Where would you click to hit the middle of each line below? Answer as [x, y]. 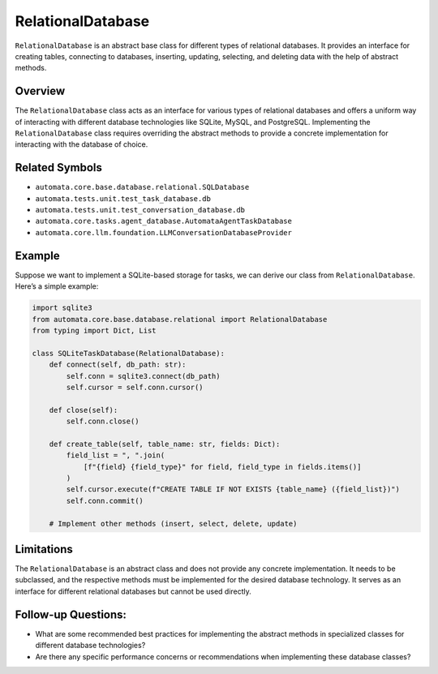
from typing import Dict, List [94, 330]
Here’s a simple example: [57, 286]
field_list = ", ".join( [116, 455]
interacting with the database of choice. [82, 144]
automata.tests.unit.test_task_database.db [123, 198]
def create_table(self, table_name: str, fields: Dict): [165, 444]
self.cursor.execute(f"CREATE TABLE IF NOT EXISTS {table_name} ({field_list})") [233, 489]
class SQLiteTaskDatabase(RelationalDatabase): [128, 353]
